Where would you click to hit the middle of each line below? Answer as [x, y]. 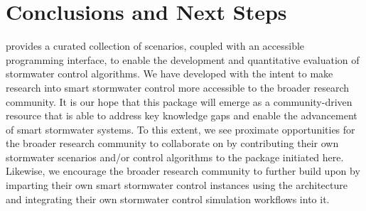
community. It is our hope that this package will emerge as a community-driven [179, 101]
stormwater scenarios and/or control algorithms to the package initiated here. [175, 157]
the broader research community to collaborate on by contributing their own [172, 143]
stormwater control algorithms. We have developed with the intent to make [169, 74]
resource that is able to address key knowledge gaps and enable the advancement [182, 115]
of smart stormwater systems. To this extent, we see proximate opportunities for [181, 129]
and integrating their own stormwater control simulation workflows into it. [168, 199]
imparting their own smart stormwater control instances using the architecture [177, 185]
